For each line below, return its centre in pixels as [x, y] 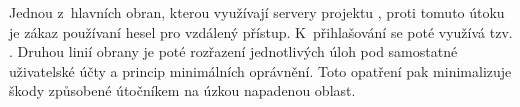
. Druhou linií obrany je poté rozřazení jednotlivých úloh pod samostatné [233, 51]
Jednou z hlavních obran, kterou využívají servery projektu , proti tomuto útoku [257, 12]
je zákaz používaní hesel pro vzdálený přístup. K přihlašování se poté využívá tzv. [261, 31]
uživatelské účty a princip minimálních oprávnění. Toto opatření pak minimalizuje [260, 70]
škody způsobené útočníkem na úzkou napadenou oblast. [182, 90]
